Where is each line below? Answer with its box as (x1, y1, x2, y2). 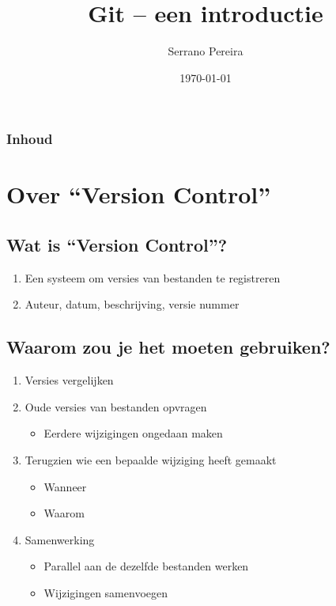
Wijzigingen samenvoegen (43, 584, 168, 600)
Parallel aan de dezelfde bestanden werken (43, 558, 249, 574)
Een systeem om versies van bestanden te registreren (25, 269, 281, 286)
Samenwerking (25, 531, 95, 547)
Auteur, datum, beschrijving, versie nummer (25, 296, 240, 312)
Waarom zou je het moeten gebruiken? (6, 335, 330, 359)
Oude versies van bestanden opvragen (25, 398, 207, 415)
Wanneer (43, 478, 87, 494)
